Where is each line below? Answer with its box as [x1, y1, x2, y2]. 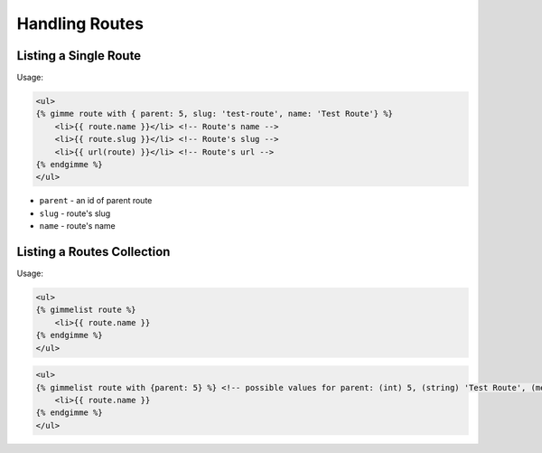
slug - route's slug [39, 208, 111, 219]
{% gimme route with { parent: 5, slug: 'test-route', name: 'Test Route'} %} [35, 109, 393, 119]
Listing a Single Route [16, 48, 142, 63]
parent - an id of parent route [39, 195, 153, 206]
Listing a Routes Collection [16, 244, 171, 260]
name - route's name [39, 221, 117, 231]
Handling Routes [16, 14, 145, 33]
